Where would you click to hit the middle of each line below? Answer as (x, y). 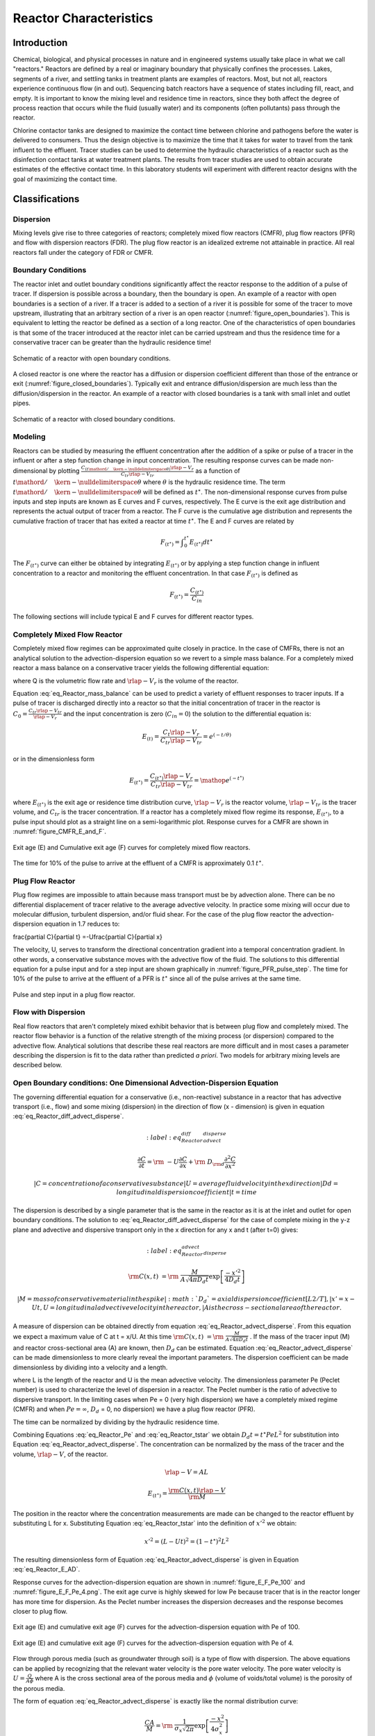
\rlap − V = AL (186, 1472)
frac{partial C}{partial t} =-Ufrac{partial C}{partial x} (87, 937)
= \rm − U (163, 1162)
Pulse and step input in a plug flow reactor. (74, 994)
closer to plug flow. (40, 1611)
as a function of (218, 471)
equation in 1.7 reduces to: (82, 924)
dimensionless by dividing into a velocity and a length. (90, 1367)
